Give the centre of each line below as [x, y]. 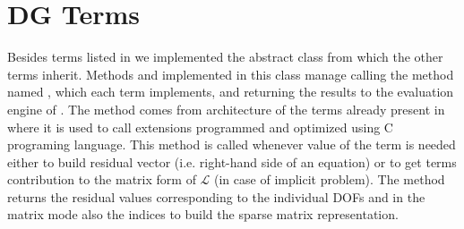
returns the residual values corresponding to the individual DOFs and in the [216, 196]
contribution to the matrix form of [102, 179]
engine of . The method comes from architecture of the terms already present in [226, 109]
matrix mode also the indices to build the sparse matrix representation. [203, 214]
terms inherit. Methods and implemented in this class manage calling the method [231, 74]
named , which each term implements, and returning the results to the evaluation [231, 92]
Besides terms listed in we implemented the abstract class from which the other [225, 57]
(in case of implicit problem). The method [330, 179]
